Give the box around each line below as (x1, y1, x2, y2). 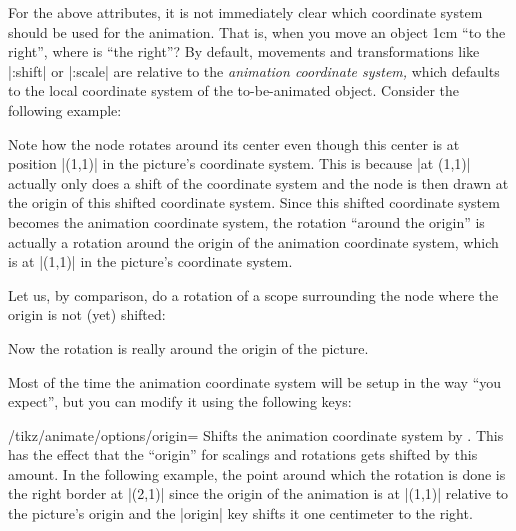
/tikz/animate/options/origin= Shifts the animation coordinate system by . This (8, 424, 504, 445)
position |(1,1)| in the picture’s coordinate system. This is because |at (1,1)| (8, 153, 471, 174)
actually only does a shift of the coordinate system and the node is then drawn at (8, 172, 509, 193)
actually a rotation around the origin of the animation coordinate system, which (8, 231, 499, 252)
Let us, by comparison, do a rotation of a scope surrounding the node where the (8, 284, 499, 305)
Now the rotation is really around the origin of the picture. (8, 337, 369, 358)
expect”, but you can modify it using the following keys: (8, 391, 352, 412)
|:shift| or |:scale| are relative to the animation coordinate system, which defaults (8, 60, 500, 81)
